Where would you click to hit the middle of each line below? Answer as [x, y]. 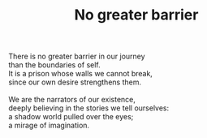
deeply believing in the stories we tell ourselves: [89, 108]
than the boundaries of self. [55, 65]
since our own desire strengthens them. [75, 82]
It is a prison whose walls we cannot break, [80, 74]
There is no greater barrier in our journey [77, 56]
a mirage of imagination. [49, 125]
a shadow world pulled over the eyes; [71, 117]
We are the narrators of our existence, [72, 100]
